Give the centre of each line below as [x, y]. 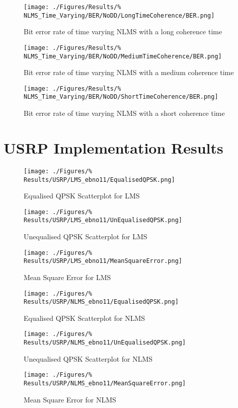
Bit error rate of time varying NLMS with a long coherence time [123, 31]
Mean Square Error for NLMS [70, 399]
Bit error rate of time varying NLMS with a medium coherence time [129, 72]
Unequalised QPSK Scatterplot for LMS [86, 236]
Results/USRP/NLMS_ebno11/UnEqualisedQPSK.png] [105, 343]
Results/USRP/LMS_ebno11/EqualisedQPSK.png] [99, 180]
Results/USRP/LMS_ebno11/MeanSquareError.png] [103, 261]
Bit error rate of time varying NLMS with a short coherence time [124, 113]
